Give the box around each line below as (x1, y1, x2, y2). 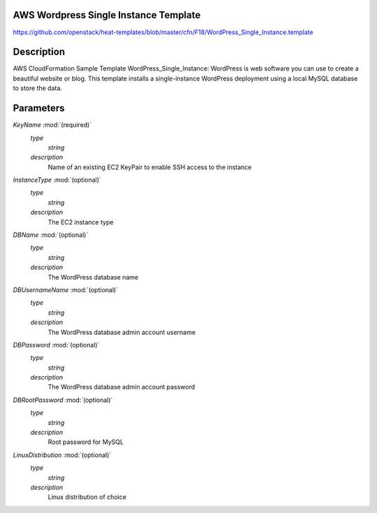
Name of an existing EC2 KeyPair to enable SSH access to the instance (47, 163, 252, 171)
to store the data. (13, 84, 63, 92)
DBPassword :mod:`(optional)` (13, 340, 100, 349)
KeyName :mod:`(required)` (13, 121, 92, 129)
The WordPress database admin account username (47, 328, 195, 336)
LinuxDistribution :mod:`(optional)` (13, 451, 112, 459)
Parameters (13, 102, 65, 115)
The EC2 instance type (47, 217, 114, 226)
